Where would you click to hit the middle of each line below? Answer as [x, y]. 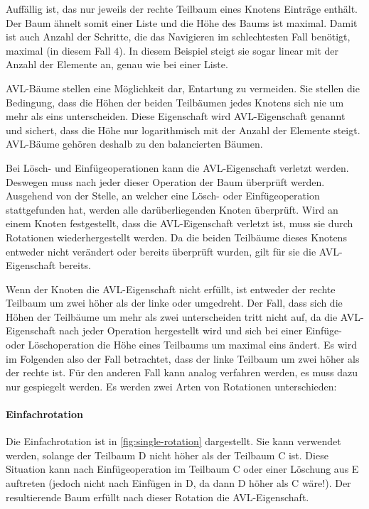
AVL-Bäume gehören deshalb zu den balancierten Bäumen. [134, 144]
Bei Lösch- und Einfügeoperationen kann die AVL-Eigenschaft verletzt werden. [177, 167]
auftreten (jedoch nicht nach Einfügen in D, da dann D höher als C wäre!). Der [178, 483]
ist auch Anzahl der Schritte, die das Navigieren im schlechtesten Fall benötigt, [178, 37]
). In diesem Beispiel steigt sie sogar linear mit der [229, 50]
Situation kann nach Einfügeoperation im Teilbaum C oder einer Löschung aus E [182, 469]
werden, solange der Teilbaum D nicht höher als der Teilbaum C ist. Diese [167, 455]
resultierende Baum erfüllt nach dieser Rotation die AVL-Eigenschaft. [157, 497]
